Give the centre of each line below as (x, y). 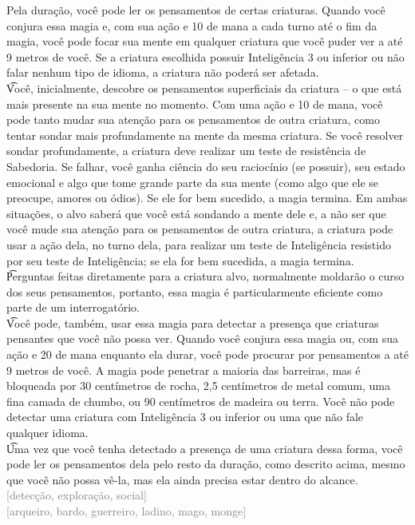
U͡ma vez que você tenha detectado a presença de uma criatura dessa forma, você (205, 448)
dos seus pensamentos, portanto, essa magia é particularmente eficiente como (195, 291)
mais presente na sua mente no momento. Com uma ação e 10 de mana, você (195, 103)
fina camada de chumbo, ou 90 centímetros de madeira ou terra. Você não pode (201, 401)
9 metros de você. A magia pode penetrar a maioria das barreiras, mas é (184, 370)
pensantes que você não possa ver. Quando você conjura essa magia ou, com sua (202, 338)
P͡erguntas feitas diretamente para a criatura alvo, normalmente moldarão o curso (206, 276)
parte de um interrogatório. (73, 307)
